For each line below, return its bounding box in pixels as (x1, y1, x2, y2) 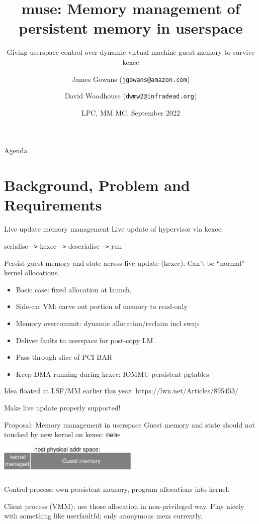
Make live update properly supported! (4, 402, 121, 412)
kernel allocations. (4, 267, 60, 278)
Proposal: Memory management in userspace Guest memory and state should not (4, 419, 255, 430)
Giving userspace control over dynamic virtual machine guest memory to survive (7, 47, 255, 57)
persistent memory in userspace (19, 18, 243, 38)
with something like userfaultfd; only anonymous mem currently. (4, 510, 203, 521)
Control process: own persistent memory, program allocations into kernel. (4, 483, 230, 494)
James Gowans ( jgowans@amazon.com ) (71, 73, 190, 84)
